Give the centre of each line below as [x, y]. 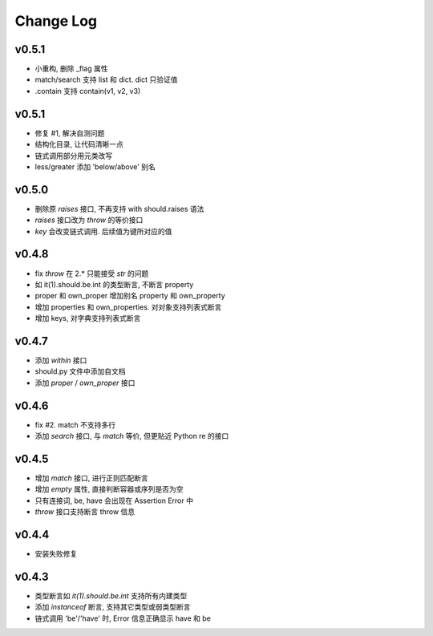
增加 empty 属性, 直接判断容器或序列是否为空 [109, 489]
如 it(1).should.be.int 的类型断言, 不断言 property [114, 284]
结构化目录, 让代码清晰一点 [79, 144]
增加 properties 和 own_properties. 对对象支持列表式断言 [128, 307]
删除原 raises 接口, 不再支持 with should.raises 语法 [119, 209]
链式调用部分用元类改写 [73, 156]
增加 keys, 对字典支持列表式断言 [88, 318]
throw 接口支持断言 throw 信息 [85, 512]
